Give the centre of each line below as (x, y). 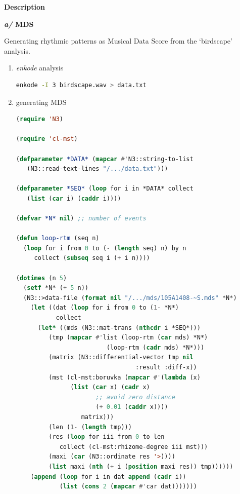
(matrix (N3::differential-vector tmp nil (121, 357)
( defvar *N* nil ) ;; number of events (81, 219)
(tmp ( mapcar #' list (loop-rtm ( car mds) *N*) (128, 338)
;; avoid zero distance (135, 397)
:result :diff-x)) (166, 367)
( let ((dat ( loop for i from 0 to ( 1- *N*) (105, 308)
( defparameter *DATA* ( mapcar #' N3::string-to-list (105, 159)
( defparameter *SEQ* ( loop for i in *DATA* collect (105, 189)
